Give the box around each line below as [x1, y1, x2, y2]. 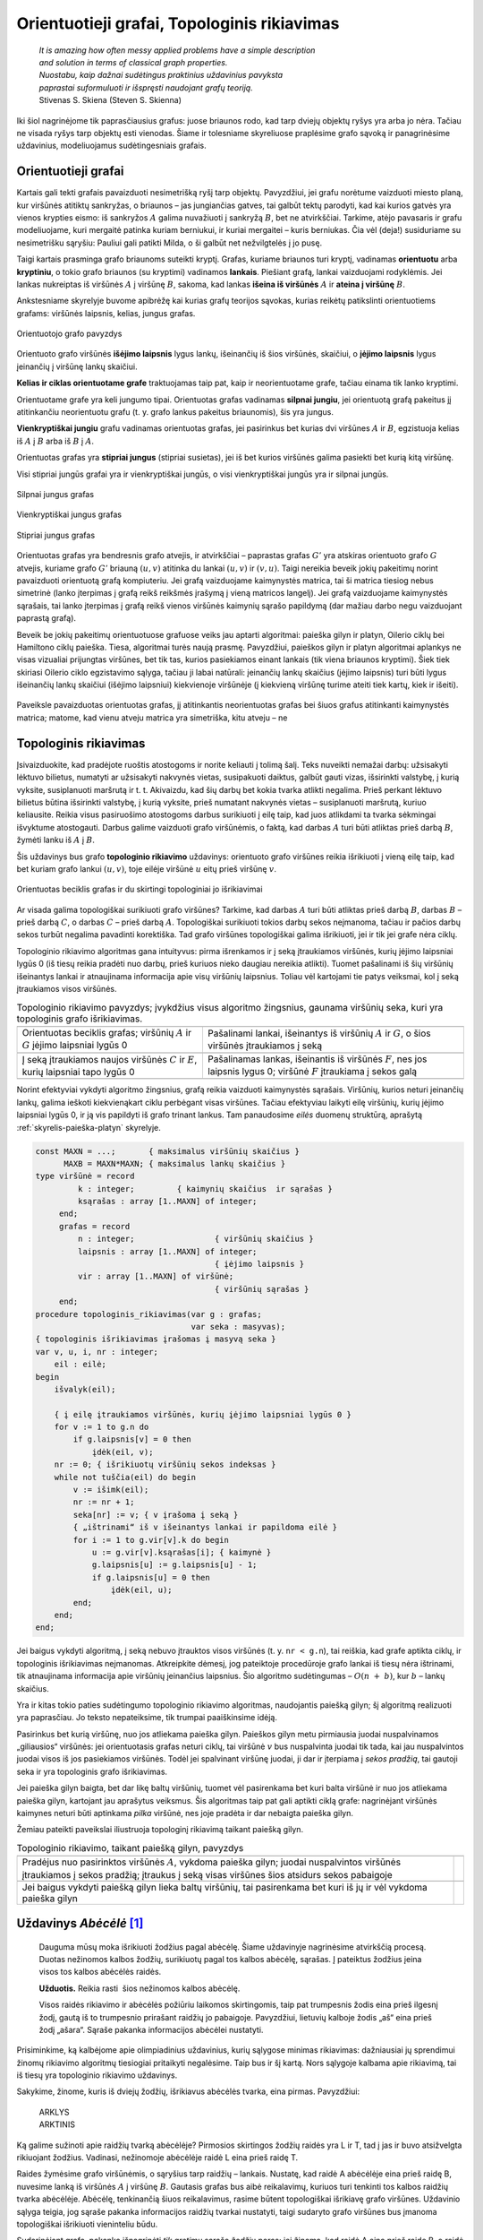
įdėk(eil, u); [110, 1585, 174, 1595]
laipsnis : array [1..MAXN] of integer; [77, 1246, 258, 1256]
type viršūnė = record [35, 1171, 135, 1182]
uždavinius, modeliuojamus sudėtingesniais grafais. [16, 140, 207, 151]
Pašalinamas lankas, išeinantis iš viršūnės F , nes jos [207, 1053, 428, 1065]
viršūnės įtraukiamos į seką [207, 1039, 322, 1052]
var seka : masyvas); [191, 1322, 286, 1331]
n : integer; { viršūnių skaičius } [77, 1234, 314, 1245]
